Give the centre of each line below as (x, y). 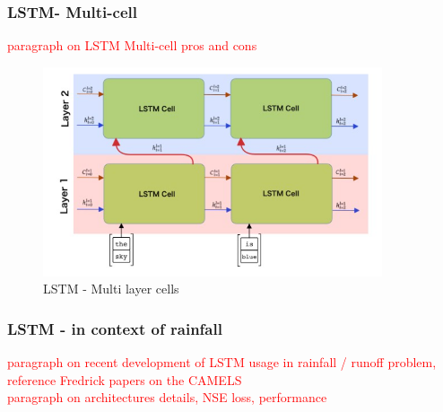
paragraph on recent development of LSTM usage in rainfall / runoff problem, (222, 361)
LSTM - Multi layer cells (111, 289)
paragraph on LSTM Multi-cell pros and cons (132, 45)
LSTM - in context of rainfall (115, 328)
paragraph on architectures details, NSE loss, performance (167, 397)
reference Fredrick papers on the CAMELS (125, 379)
